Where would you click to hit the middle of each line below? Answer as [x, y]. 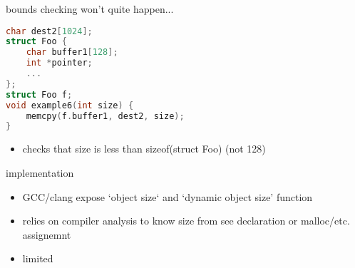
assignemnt [47, 234]
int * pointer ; [59, 63]
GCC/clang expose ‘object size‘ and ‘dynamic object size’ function [168, 196]
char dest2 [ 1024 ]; [49, 31]
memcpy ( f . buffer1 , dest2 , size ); [105, 116]
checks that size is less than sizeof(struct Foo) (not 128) [144, 149]
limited [38, 258]
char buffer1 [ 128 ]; [72, 52]
